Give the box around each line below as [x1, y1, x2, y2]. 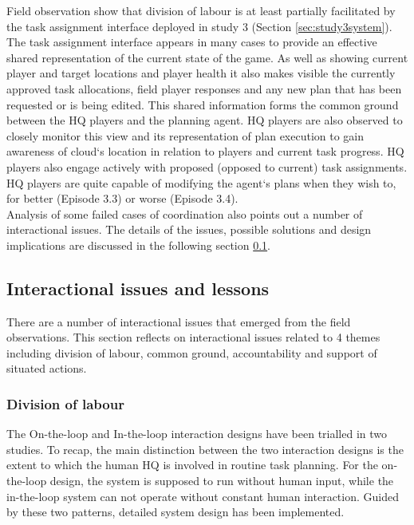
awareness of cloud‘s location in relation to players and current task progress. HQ [6, 143, 404, 160]
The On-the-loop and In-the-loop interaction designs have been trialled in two [6, 425, 388, 442]
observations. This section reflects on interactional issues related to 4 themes [6, 329, 380, 345]
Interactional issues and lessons [6, 275, 270, 300]
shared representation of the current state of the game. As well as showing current [6, 49, 408, 65]
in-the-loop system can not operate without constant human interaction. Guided [6, 487, 399, 504]
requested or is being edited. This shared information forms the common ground [6, 96, 399, 112]
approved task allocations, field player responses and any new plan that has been [6, 80, 402, 97]
